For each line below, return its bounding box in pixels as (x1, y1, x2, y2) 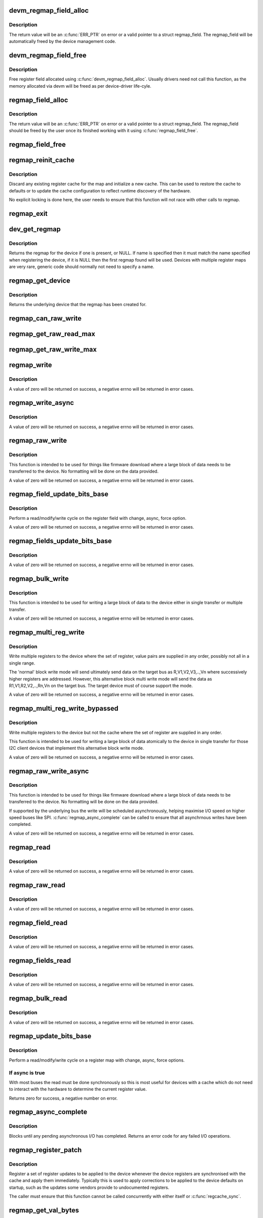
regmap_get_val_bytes (9, 1206, 79, 1214)
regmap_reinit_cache (9, 156, 75, 164)
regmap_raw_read (9, 881, 66, 889)
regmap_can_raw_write (9, 314, 82, 323)
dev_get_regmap (9, 225, 61, 233)
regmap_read (9, 843, 51, 851)
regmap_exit (9, 209, 48, 218)
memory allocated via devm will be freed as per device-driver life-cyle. (9, 83, 151, 89)
